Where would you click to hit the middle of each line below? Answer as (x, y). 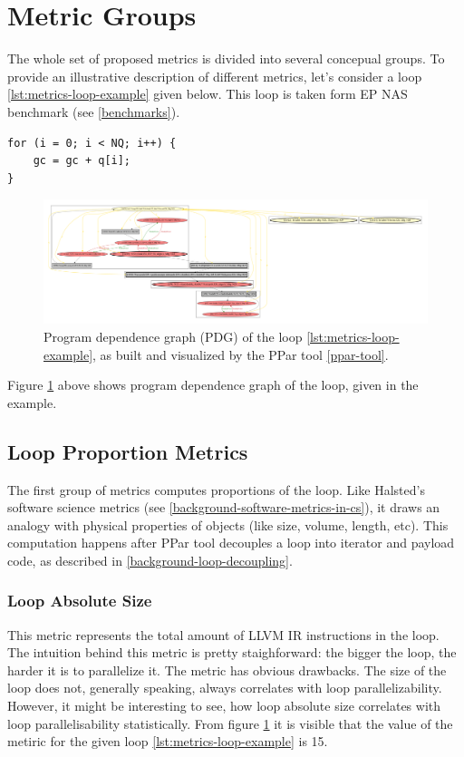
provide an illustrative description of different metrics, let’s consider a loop (215, 76)
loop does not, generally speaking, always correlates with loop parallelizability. (225, 688)
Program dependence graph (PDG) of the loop (173, 336)
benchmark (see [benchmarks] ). (94, 111)
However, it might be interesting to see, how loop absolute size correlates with (224, 706)
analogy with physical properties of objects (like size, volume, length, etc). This (228, 524)
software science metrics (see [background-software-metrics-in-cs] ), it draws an (224, 507)
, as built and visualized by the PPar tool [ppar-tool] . (241, 354)
